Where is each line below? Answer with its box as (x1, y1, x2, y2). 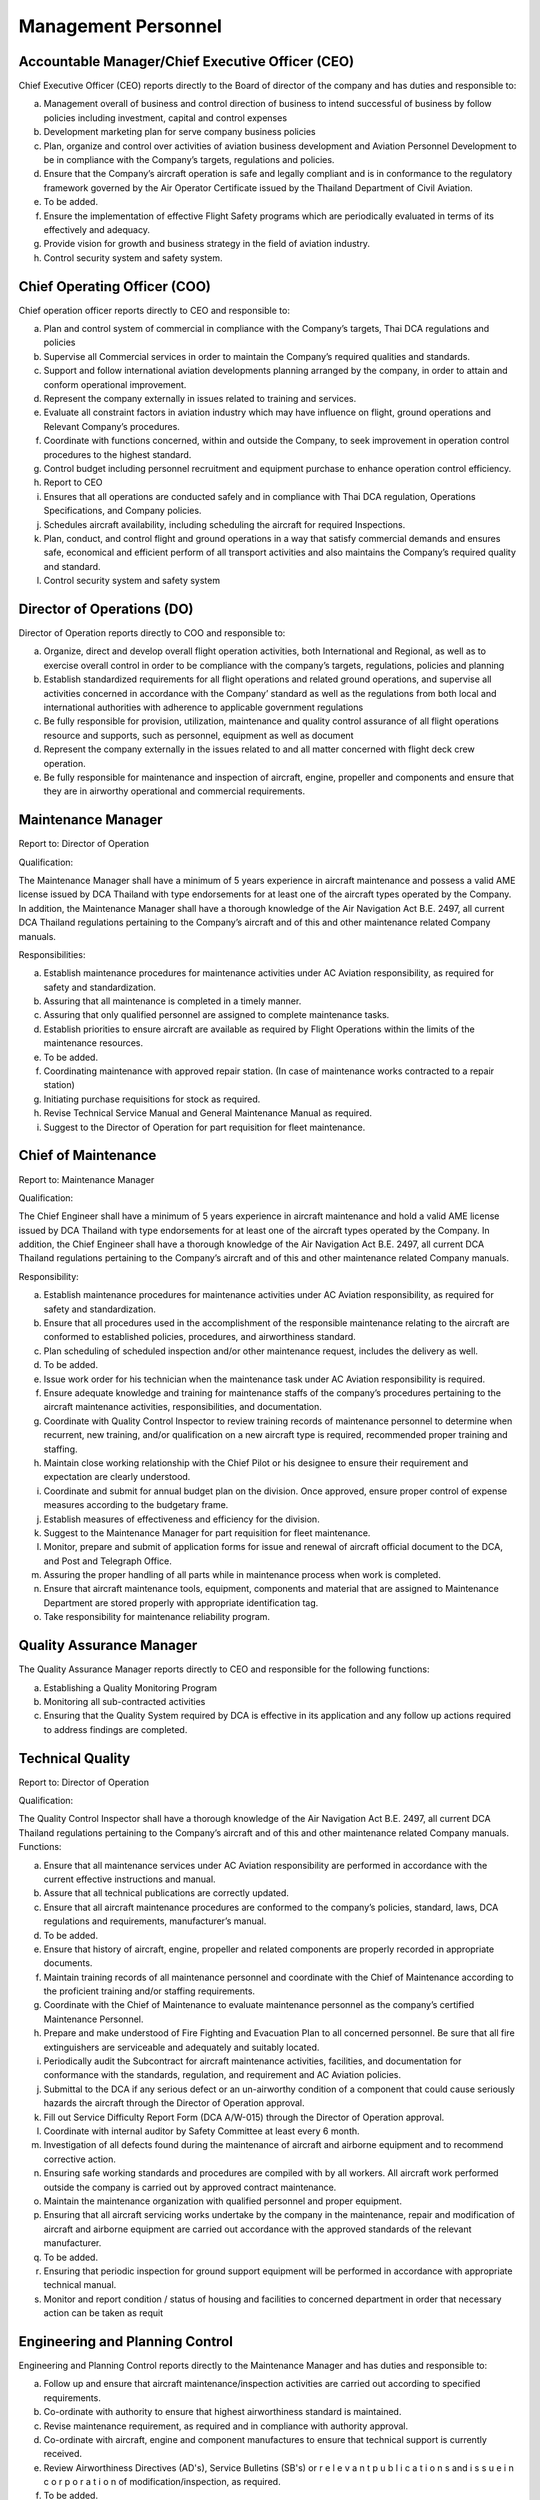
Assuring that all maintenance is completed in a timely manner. (43, 995, 302, 1007)
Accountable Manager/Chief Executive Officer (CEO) (18, 53, 355, 70)
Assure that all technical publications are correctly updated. (43, 1887, 290, 1899)
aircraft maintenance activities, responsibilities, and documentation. (43, 1401, 322, 1413)
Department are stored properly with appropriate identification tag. (43, 1596, 319, 1609)
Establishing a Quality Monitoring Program (43, 1681, 218, 1694)
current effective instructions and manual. (43, 1873, 216, 1885)
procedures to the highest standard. (43, 448, 192, 460)
